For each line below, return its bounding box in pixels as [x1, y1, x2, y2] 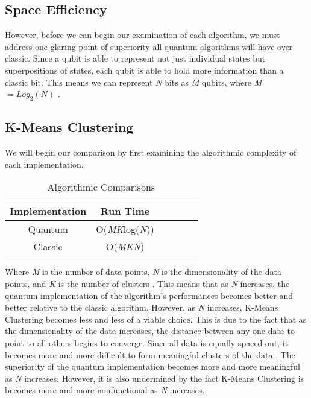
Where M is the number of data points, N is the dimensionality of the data [5, 265, 281, 278]
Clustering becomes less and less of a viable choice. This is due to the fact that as [5, 312, 307, 325]
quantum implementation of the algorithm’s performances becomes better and [5, 289, 293, 302]
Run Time [100, 204, 150, 218]
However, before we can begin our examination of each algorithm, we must [5, 28, 280, 41]
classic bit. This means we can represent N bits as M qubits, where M [5, 75, 262, 88]
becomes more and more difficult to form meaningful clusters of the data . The [5, 348, 295, 361]
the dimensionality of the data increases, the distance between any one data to [5, 324, 295, 337]
